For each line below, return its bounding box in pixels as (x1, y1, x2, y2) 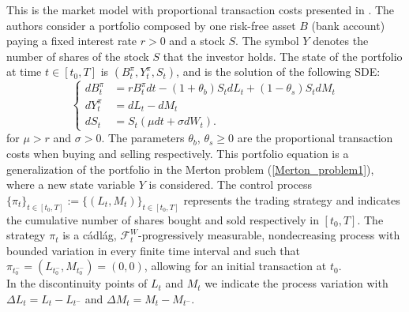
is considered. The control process (148, 176, 313, 193)
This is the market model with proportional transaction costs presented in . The (6, 2, 395, 17)
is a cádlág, (62, 227, 117, 243)
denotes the (313, 32, 369, 49)
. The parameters (101, 130, 185, 146)
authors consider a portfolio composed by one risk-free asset (6, 17, 296, 33)
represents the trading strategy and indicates (183, 191, 400, 208)
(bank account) (311, 17, 385, 33)
